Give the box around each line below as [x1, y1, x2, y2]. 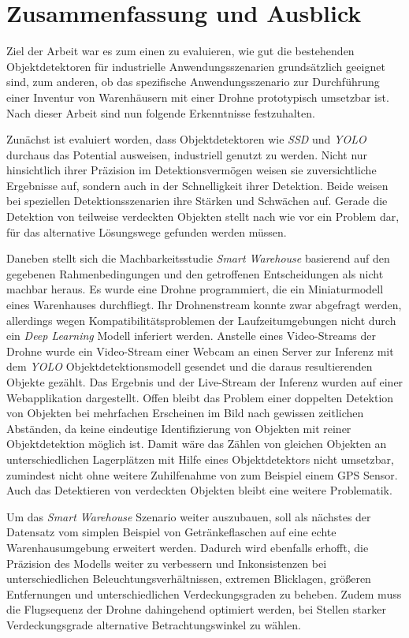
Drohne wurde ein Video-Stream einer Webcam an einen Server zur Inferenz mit [6, 342, 394, 359]
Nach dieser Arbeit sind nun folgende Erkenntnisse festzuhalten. [6, 104, 315, 121]
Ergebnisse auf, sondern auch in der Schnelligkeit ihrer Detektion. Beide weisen [6, 177, 389, 193]
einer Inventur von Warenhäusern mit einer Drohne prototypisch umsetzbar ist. [6, 88, 389, 105]
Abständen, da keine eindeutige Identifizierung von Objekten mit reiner [6, 420, 351, 436]
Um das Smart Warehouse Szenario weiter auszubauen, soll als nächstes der [6, 508, 371, 524]
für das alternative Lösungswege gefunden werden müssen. [6, 223, 287, 240]
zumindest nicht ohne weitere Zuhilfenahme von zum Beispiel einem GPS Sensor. [6, 466, 398, 483]
